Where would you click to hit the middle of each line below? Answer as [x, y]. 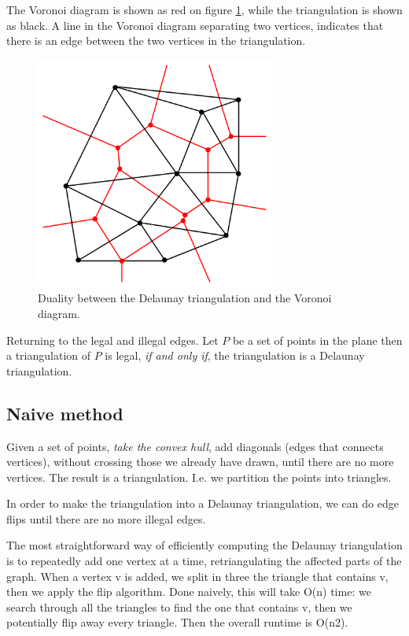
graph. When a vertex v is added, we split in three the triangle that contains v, [197, 576]
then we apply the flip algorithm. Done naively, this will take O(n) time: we [189, 592]
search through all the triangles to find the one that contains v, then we [179, 606]
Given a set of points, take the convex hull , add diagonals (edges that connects [195, 446]
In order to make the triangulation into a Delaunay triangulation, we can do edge [203, 503]
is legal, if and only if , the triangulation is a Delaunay [235, 355]
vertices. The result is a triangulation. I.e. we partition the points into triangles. [199, 477]
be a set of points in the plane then [317, 340]
